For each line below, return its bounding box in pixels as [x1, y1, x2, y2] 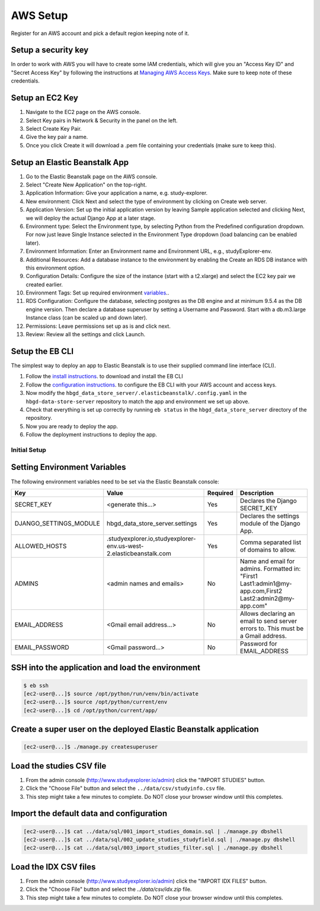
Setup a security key [11, 45, 89, 55]
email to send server [240, 616, 297, 625]
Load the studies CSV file [11, 761, 107, 771]
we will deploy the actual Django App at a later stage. [25, 214, 156, 222]
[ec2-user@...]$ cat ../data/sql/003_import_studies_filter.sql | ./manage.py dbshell [23, 844, 283, 852]
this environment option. [25, 264, 85, 271]
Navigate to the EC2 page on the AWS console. [25, 109, 141, 116]
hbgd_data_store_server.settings [107, 519, 197, 527]
